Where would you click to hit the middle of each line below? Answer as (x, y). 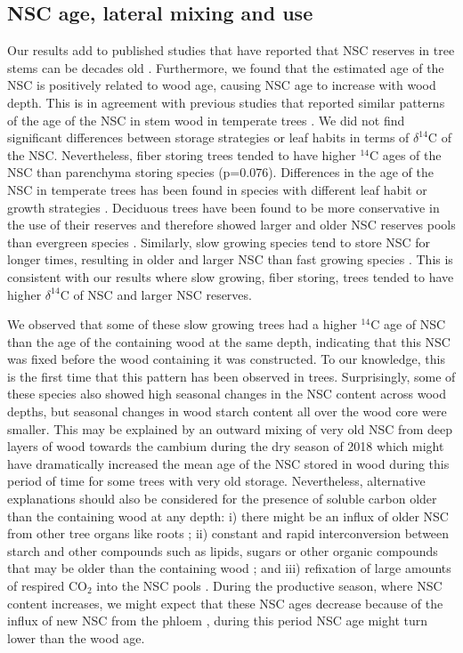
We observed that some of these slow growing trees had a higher (182, 324)
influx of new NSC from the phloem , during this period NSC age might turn (218, 621)
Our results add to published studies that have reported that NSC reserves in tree (231, 50)
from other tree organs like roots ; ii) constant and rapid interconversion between (228, 533)
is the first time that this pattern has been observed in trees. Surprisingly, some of (231, 376)
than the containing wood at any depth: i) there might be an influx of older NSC (228, 516)
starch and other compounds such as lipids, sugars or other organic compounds (223, 550)
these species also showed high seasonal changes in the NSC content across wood (227, 394)
